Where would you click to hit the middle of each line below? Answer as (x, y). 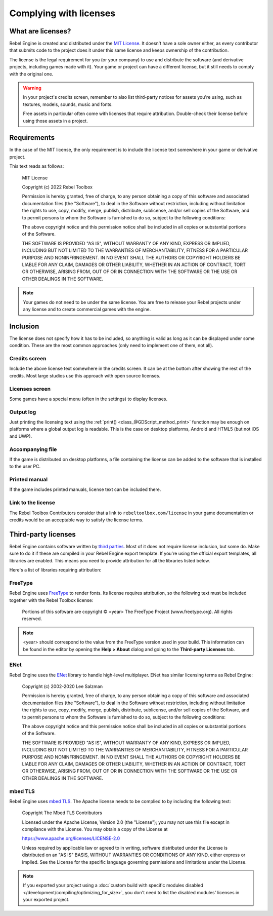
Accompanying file (33, 449)
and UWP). (21, 436)
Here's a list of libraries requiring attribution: (55, 570)
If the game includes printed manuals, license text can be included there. (85, 489)
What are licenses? (40, 31)
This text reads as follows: (37, 166)
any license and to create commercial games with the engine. (87, 309)
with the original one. (31, 74)
